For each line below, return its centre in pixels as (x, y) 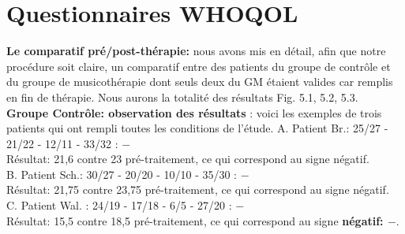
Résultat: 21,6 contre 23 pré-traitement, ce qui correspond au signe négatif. (188, 159)
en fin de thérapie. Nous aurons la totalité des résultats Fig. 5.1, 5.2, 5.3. (182, 97)
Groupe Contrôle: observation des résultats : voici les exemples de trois (194, 112)
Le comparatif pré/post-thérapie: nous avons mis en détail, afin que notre (196, 51)
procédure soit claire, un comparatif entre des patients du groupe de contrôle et (199, 66)
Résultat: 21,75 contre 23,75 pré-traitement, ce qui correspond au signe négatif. (198, 189)
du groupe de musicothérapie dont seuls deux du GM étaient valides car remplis (200, 82)
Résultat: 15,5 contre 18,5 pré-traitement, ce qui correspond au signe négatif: (195, 220)
